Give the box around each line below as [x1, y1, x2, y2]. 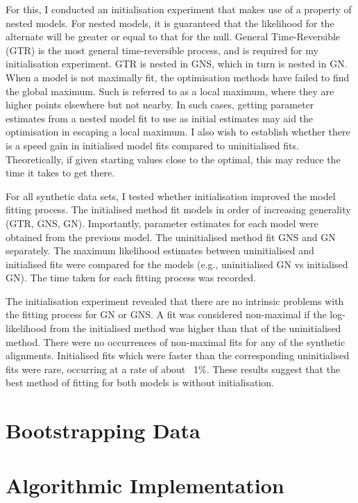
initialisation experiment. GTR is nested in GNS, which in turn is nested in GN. [6, 56, 348, 71]
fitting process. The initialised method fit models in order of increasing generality [6, 202, 351, 217]
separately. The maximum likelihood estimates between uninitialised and [6, 243, 314, 258]
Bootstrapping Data [6, 416, 201, 445]
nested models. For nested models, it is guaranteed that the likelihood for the [6, 15, 334, 30]
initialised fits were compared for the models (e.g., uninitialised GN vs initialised [6, 256, 348, 271]
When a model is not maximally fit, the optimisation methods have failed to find [6, 69, 350, 84]
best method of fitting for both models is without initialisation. [6, 375, 274, 390]
